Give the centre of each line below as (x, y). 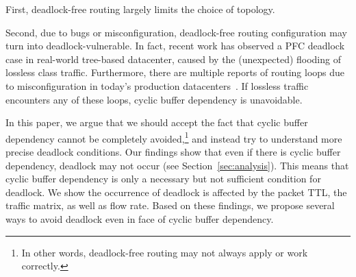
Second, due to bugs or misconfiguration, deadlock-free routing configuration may (176, 32)
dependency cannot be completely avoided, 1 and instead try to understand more (174, 137)
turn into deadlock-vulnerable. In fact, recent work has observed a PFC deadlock (175, 46)
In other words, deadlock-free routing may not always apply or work (165, 252)
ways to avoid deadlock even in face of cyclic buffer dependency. (140, 218)
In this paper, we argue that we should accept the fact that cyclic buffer (157, 122)
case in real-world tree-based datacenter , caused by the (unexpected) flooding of (173, 59)
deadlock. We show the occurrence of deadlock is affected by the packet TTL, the (176, 192)
